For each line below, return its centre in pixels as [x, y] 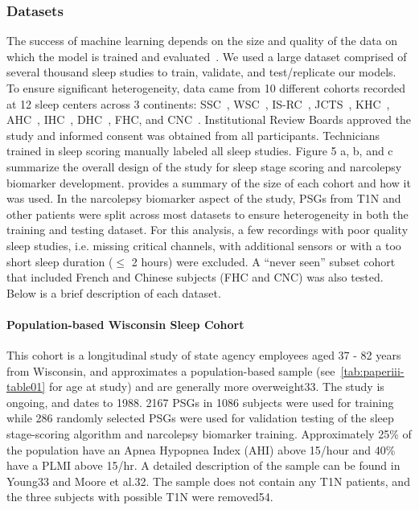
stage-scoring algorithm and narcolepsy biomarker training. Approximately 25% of [209, 434]
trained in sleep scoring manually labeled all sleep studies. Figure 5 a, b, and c [200, 151]
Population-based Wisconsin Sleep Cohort [125, 324]
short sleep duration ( [60, 261]
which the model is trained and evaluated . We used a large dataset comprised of [207, 56]
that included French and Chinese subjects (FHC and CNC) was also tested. [195, 277]
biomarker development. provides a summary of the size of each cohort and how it [209, 182]
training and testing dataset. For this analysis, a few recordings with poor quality [207, 230]
